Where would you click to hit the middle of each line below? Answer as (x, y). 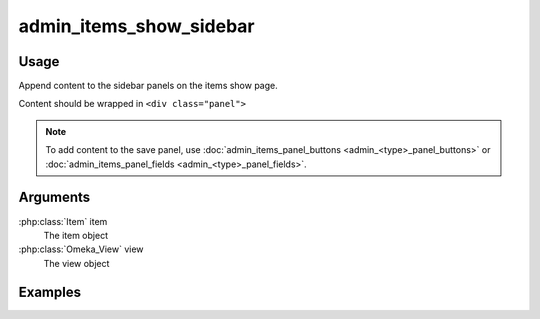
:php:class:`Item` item (63, 221)
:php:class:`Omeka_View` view (81, 249)
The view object (76, 263)
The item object (76, 235)
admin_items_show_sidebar (136, 26)
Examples (50, 291)
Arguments (54, 197)
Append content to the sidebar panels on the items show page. (148, 86)
